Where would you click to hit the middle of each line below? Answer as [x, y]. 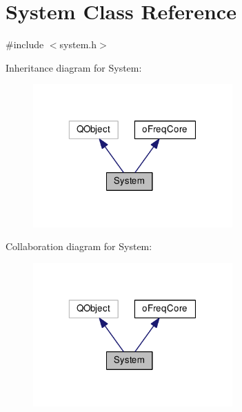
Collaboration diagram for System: [79, 246]
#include [25, 44]
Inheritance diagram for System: [74, 67]
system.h [78, 44]
